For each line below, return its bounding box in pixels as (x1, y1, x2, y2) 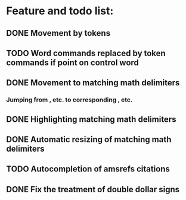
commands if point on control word (6, 57, 139, 67)
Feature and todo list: (6, 4, 114, 18)
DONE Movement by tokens (6, 28, 111, 38)
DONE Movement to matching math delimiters (6, 78, 180, 88)
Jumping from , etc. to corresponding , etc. (6, 96, 133, 104)
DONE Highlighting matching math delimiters (6, 114, 176, 124)
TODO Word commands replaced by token (6, 48, 166, 58)
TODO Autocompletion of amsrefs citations (6, 164, 170, 174)
